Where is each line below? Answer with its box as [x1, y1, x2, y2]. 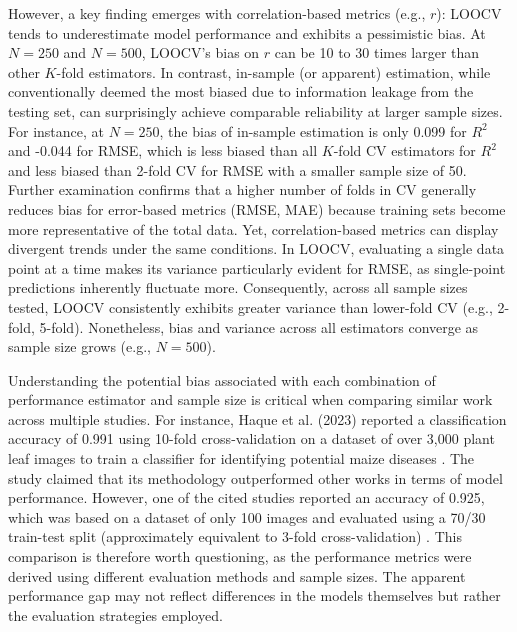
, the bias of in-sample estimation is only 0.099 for [159, 120, 467, 141]
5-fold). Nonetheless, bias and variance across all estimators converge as [39, 316, 479, 337]
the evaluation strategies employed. [8, 604, 223, 625]
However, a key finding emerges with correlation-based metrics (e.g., [8, 3, 426, 23]
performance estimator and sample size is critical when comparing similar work [8, 389, 493, 410]
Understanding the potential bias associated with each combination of [8, 369, 436, 390]
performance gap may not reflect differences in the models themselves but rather [8, 585, 501, 606]
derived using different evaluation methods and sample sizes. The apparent [8, 565, 466, 586]
